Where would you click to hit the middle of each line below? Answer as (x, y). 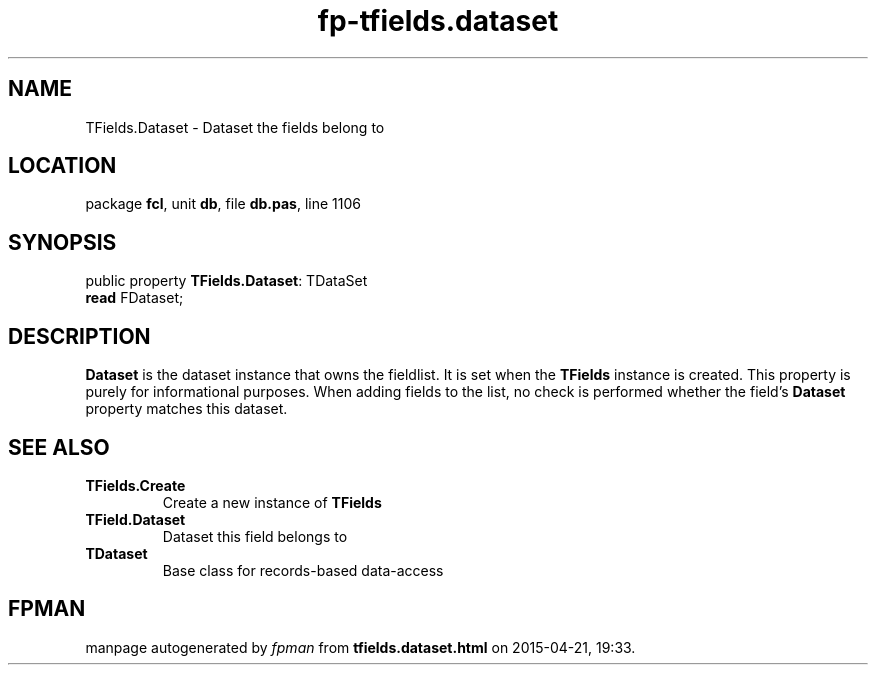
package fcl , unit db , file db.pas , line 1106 (223, 204)
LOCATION (62, 166)
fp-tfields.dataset (438, 21)
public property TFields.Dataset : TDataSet (226, 281)
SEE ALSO (59, 447)
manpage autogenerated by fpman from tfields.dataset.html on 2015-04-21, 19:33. (360, 647)
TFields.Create (135, 485)
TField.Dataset (135, 519)
